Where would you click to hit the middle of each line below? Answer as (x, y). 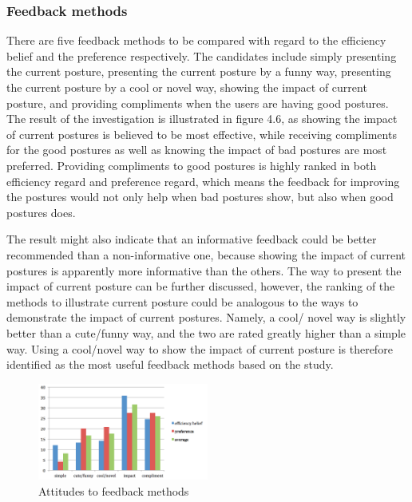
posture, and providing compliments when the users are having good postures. (198, 103)
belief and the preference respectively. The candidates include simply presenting (202, 55)
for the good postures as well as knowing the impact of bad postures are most (197, 150)
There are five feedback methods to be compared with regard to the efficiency (196, 40)
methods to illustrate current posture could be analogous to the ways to (182, 301)
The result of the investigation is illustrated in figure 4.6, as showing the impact (202, 119)
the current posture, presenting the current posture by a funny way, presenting (199, 71)
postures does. (41, 212)
